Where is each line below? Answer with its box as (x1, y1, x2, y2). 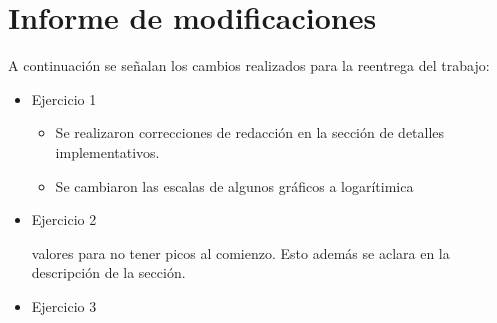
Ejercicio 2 (31, 209, 97, 230)
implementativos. (55, 141, 160, 162)
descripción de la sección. (31, 262, 186, 283)
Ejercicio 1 (31, 88, 97, 109)
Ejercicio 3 (31, 295, 97, 316)
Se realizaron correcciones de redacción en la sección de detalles (55, 122, 445, 143)
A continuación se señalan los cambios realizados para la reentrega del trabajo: (8, 55, 490, 76)
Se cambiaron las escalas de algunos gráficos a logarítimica (55, 175, 414, 196)
